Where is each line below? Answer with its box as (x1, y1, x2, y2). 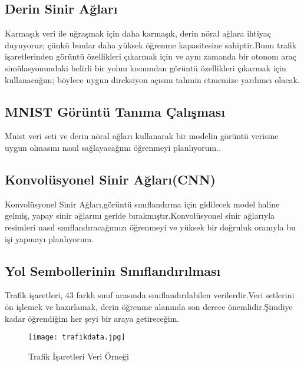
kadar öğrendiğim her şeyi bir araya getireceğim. (5, 312, 180, 324)
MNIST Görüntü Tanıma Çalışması (5, 102, 226, 120)
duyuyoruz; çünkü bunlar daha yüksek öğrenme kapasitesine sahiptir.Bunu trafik (5, 38, 297, 51)
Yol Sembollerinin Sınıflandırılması (5, 261, 221, 279)
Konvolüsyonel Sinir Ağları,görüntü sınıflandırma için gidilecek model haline (5, 197, 280, 210)
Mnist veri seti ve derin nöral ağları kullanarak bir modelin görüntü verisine (5, 130, 279, 142)
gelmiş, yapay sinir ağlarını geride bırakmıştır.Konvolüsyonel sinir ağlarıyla (5, 209, 275, 222)
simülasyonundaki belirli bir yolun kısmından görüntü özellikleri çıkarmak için (5, 61, 286, 74)
